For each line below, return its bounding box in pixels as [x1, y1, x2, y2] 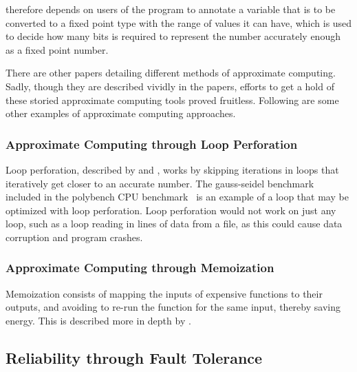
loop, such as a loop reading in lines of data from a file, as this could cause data [6, 216, 343, 231]
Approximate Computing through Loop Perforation [6, 135, 298, 152]
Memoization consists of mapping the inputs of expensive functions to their [6, 286, 323, 300]
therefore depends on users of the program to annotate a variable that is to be [6, 2, 336, 16]
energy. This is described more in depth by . [6, 313, 191, 327]
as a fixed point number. [6, 42, 109, 56]
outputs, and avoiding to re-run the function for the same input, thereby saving [6, 300, 340, 314]
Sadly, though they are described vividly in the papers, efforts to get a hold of [6, 79, 334, 93]
